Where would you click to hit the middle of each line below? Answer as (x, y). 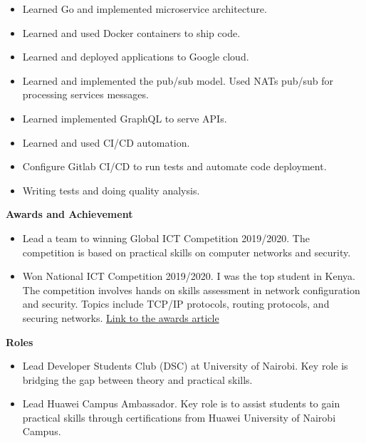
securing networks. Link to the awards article (121, 317)
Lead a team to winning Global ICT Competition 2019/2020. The (166, 238)
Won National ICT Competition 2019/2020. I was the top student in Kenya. (189, 276)
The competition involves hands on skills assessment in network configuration (191, 290)
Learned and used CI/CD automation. (106, 142)
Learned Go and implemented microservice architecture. (145, 9)
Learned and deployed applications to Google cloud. (136, 57)
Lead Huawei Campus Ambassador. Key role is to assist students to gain (181, 403)
